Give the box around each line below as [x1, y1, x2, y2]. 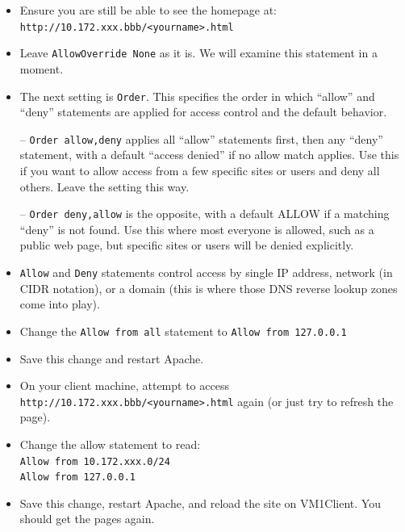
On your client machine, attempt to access [19, 377, 229, 394]
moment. [19, 60, 64, 77]
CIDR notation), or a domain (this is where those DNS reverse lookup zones [19, 279, 398, 296]
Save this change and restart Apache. [19, 350, 204, 367]
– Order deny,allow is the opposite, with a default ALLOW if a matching [19, 205, 390, 222]
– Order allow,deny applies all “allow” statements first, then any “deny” [19, 130, 383, 147]
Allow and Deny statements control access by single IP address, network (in [19, 264, 393, 281]
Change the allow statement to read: [19, 435, 201, 452]
